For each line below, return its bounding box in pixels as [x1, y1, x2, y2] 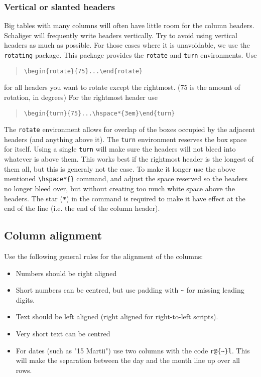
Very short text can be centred [16, 328, 110, 339]
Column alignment [4, 227, 102, 243]
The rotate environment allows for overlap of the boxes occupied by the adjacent [4, 124, 255, 135]
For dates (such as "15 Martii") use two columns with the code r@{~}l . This [16, 345, 250, 355]
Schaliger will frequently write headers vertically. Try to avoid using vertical [4, 30, 237, 40]
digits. [16, 294, 35, 305]
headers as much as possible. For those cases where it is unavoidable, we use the [4, 40, 250, 50]
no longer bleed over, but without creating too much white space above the [4, 183, 235, 193]
